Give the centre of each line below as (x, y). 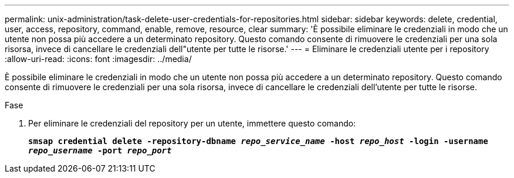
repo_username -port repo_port (100, 150)
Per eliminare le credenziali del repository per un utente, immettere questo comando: (192, 123)
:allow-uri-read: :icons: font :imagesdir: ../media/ (98, 59)
